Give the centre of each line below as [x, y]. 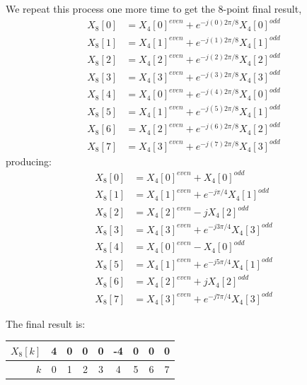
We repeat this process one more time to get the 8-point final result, [154, 8]
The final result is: [46, 323]
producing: [29, 161]
